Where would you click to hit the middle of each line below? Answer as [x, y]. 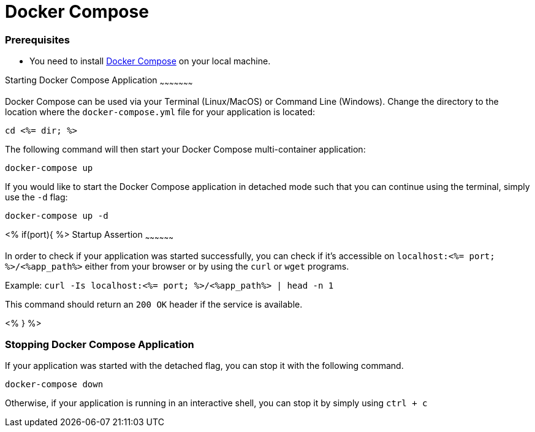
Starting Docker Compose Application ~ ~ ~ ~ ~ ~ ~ [99, 81]
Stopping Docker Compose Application [100, 345]
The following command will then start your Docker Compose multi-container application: [185, 149]
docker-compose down [54, 385]
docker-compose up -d [57, 215]
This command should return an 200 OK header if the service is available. [154, 304]
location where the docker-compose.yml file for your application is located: [160, 112]
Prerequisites [37, 40]
